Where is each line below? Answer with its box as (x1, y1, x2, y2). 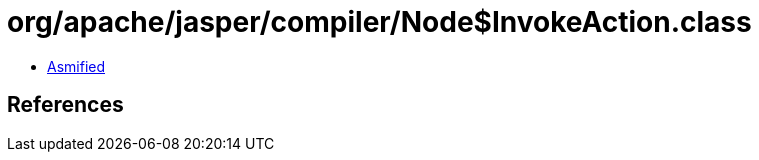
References (7, 92, 124, 118)
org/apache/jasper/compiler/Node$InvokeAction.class (7, 5, 752, 39)
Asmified (47, 57, 106, 75)
